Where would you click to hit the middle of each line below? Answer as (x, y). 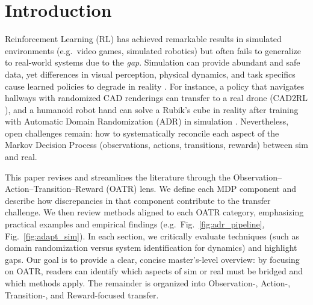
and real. (21, 157)
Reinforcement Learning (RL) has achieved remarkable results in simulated (143, 39)
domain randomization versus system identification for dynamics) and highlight (151, 248)
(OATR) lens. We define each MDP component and (201, 189)
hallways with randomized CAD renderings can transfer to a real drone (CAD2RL (156, 98)
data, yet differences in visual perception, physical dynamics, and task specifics (150, 74)
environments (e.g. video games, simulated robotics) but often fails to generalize (153, 50)
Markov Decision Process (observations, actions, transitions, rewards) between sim (156, 145)
